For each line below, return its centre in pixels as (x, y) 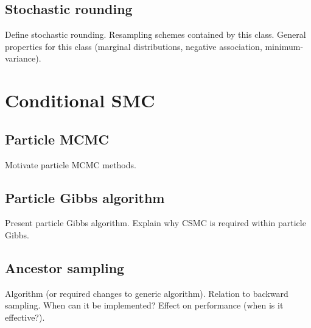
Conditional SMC (80, 100)
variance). (23, 58)
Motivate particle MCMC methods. (71, 164)
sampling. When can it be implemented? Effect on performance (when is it (144, 305)
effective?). (25, 317)
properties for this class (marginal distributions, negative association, (134, 46)
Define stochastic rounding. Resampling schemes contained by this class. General (155, 34)
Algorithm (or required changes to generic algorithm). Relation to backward (147, 293)
